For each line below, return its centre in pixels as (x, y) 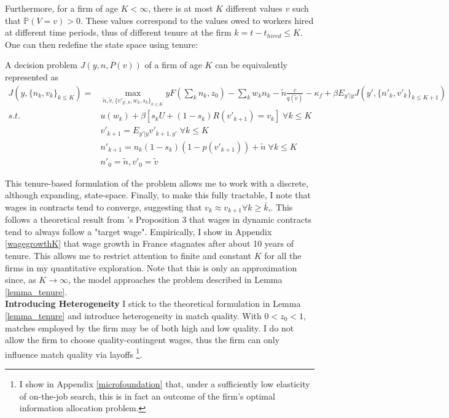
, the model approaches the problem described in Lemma (175, 280)
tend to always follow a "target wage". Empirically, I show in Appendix (139, 231)
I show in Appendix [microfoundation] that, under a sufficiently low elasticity (165, 384)
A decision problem (41, 65)
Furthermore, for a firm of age (61, 8)
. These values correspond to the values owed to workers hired (197, 20)
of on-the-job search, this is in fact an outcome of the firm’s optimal (147, 396)
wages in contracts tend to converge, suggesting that (103, 207)
